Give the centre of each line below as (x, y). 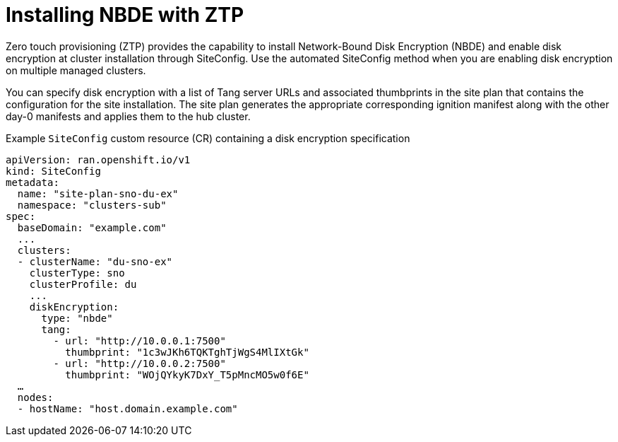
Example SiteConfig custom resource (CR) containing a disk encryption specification (208, 138)
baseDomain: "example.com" (92, 227)
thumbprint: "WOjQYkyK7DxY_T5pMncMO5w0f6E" (187, 374)
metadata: (32, 182)
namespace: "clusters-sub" (92, 205)
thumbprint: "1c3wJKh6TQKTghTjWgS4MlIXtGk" (187, 352)
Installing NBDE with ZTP (125, 15)
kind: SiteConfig (53, 171)
